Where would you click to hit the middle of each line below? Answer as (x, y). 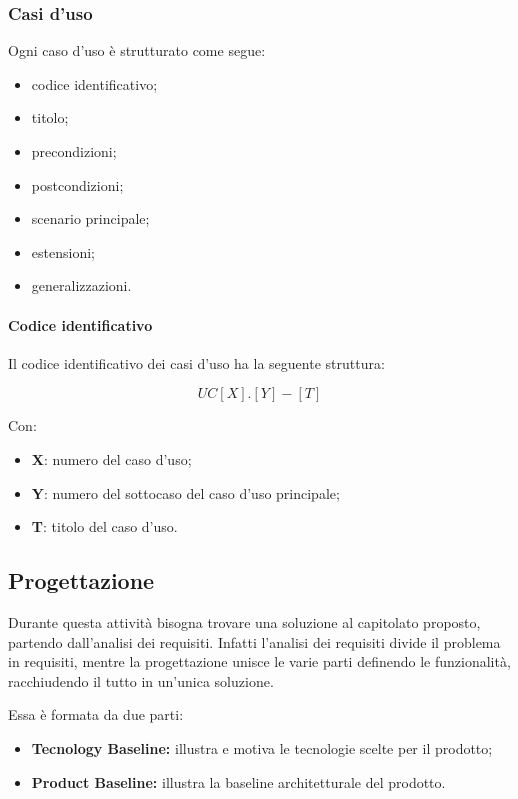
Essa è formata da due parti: (96, 714)
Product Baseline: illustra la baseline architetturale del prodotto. (238, 781)
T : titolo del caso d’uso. (104, 526)
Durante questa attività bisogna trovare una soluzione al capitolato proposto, (244, 621)
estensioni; (63, 251)
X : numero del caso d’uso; (111, 458)
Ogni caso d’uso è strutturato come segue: (137, 50)
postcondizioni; (77, 184)
